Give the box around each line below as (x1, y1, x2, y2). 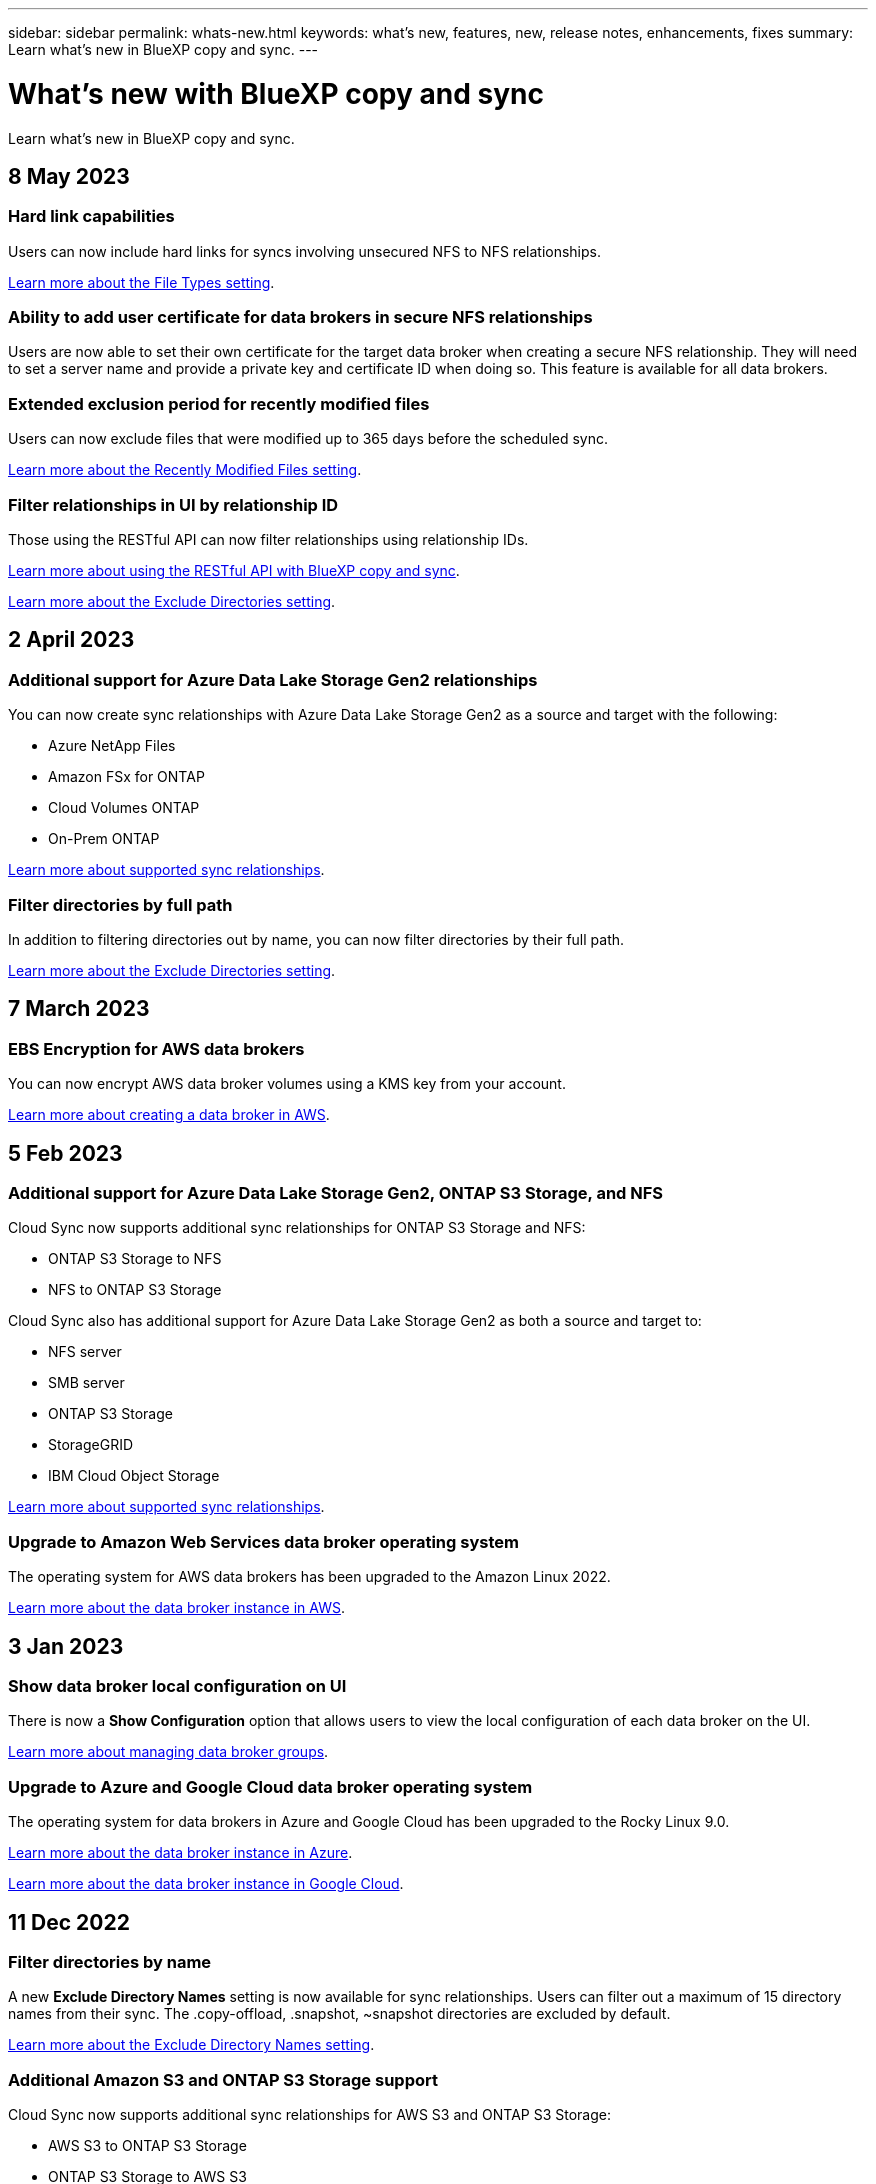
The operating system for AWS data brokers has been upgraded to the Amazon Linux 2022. (8, 1568, 611, 1586)
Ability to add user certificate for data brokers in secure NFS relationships (8, 307, 593, 328)
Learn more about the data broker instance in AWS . (8, 1599, 345, 1617)
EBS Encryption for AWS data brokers (8, 1038, 305, 1059)
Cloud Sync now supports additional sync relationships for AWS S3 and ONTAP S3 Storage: (8, 2106, 611, 2124)
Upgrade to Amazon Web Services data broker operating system (8, 1531, 519, 1552)
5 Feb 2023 (8, 1140, 123, 1166)
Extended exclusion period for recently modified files (8, 393, 430, 414)
